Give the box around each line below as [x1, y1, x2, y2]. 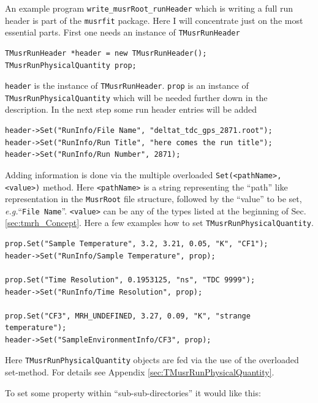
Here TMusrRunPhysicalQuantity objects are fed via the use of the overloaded [5, 353, 299, 366]
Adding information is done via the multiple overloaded [5, 168, 213, 181]
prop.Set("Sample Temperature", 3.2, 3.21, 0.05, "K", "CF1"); [5, 239, 268, 249]
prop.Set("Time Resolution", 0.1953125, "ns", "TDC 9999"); [5, 275, 256, 284]
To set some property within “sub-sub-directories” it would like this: [5, 386, 261, 399]
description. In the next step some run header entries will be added [5, 103, 257, 116]
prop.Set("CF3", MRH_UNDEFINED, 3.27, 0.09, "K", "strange [5, 311, 251, 320]
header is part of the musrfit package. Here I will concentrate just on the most [5, 13, 303, 26]
